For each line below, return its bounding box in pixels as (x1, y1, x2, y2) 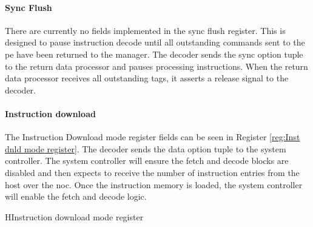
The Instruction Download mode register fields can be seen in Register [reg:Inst (5, 130, 300, 143)
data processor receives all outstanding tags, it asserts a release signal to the (5, 72, 289, 84)
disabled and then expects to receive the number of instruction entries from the (5, 166, 300, 178)
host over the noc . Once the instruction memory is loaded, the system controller (5, 178, 303, 191)
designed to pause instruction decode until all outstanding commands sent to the (5, 36, 305, 49)
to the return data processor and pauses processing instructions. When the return (5, 59, 308, 72)
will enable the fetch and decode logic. (5, 190, 147, 203)
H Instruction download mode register (5, 210, 144, 223)
